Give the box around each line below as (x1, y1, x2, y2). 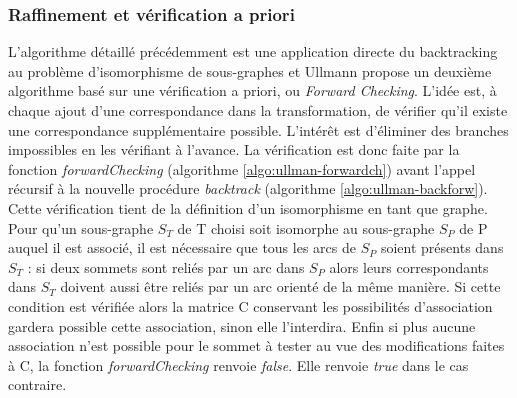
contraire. (8, 374, 67, 395)
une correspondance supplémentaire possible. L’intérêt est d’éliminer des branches (8, 119, 509, 140)
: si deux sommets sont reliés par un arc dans (27, 256, 305, 277)
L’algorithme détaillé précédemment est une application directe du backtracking (8, 41, 498, 62)
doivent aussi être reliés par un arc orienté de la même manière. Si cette (60, 276, 501, 297)
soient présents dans (380, 237, 504, 258)
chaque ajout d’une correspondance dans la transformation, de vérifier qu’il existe (8, 100, 508, 120)
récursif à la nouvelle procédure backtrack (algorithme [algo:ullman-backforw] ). (8, 178, 488, 199)
